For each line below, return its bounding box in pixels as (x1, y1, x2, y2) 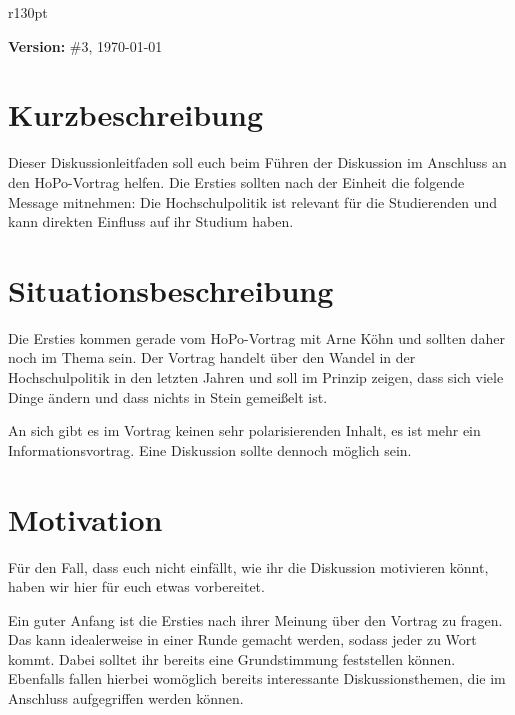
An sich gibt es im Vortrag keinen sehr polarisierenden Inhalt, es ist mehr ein (8, 420, 481, 441)
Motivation (8, 498, 163, 539)
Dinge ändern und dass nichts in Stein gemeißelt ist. (8, 386, 328, 407)
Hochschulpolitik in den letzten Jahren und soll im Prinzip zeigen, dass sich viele (8, 367, 504, 387)
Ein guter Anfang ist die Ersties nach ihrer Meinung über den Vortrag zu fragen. (8, 609, 503, 630)
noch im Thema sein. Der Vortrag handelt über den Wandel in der (8, 347, 416, 368)
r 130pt (8, 2, 48, 22)
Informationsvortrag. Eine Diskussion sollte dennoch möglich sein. (8, 439, 412, 460)
